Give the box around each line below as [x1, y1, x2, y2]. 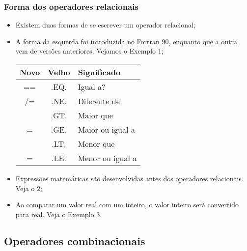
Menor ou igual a [78, 152, 137, 164]
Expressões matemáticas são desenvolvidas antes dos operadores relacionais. [15, 173, 244, 183]
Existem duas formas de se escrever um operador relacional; [15, 20, 195, 30]
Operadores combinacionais [4, 233, 145, 248]
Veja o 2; [15, 183, 42, 193]
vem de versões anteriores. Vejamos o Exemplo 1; [15, 46, 164, 56]
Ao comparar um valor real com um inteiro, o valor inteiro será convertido [15, 199, 239, 210]
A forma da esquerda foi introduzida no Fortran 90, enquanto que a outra [15, 36, 238, 46]
